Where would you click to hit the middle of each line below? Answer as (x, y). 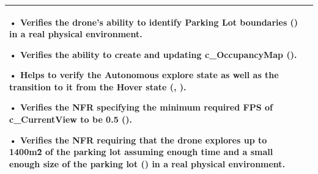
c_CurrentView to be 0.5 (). (71, 119)
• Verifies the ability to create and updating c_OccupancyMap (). (153, 54)
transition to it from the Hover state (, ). (98, 86)
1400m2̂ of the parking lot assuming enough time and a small (141, 152)
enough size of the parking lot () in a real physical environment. (147, 163)
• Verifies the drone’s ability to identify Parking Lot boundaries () (154, 22)
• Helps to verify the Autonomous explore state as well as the (144, 75)
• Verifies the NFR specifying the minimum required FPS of (141, 107)
